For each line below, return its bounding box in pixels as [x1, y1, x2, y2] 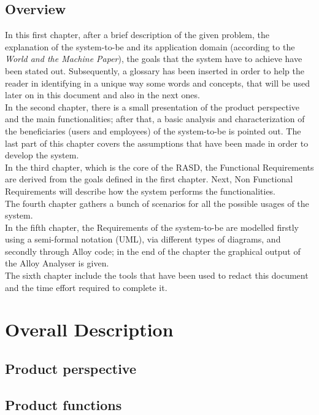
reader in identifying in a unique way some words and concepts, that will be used [5, 76, 310, 89]
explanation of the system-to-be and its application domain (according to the [5, 40, 295, 53]
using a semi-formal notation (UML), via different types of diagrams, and [5, 233, 281, 246]
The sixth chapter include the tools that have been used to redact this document [5, 269, 309, 282]
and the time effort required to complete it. [5, 281, 167, 293]
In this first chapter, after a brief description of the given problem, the [5, 28, 269, 41]
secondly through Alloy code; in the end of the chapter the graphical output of [5, 244, 301, 257]
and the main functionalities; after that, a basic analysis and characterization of [5, 112, 305, 125]
